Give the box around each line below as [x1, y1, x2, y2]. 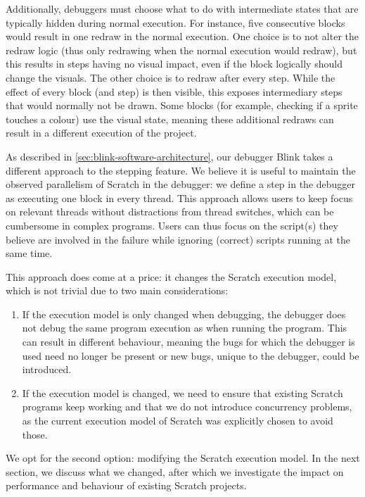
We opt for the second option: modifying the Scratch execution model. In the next [6, 451, 360, 465]
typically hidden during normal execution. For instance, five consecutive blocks [6, 15, 345, 30]
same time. [6, 246, 53, 260]
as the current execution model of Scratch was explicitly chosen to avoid [22, 413, 333, 428]
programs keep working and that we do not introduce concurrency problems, [22, 399, 352, 414]
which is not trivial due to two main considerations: [6, 283, 229, 298]
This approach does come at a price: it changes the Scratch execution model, [6, 269, 337, 284]
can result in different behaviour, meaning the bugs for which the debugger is [22, 334, 355, 349]
